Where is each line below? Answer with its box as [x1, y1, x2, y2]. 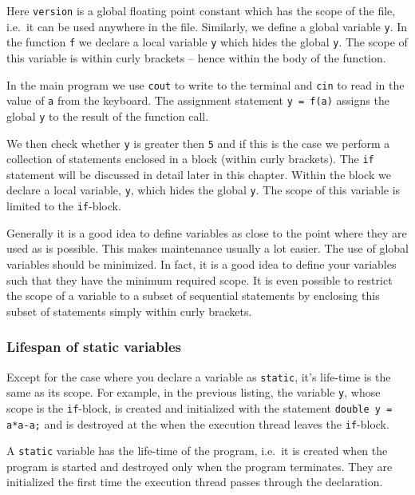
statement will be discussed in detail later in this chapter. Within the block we [6, 166, 391, 182]
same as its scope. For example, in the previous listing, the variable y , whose [6, 384, 381, 401]
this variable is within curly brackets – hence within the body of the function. [6, 49, 386, 66]
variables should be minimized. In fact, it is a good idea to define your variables [6, 255, 397, 272]
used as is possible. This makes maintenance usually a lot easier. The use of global [6, 240, 409, 257]
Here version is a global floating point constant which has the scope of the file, [6, 2, 396, 18]
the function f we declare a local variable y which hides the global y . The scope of [6, 34, 408, 50]
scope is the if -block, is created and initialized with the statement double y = [6, 399, 393, 416]
